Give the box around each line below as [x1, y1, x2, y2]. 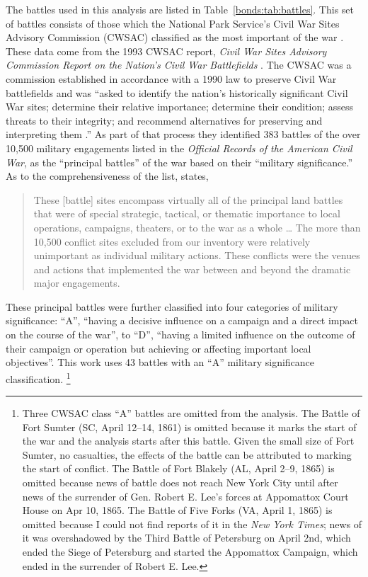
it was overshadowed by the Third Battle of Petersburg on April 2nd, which [22, 530, 351, 545]
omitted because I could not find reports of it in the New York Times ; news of [22, 516, 362, 531]
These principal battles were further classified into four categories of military [6, 299, 338, 314]
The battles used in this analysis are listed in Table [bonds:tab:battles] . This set [6, 2, 354, 16]
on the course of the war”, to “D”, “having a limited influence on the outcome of [6, 327, 355, 342]
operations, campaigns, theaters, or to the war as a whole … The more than [33, 219, 361, 234]
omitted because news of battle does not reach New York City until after [22, 475, 338, 490]
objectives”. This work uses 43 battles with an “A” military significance [6, 355, 315, 370]
